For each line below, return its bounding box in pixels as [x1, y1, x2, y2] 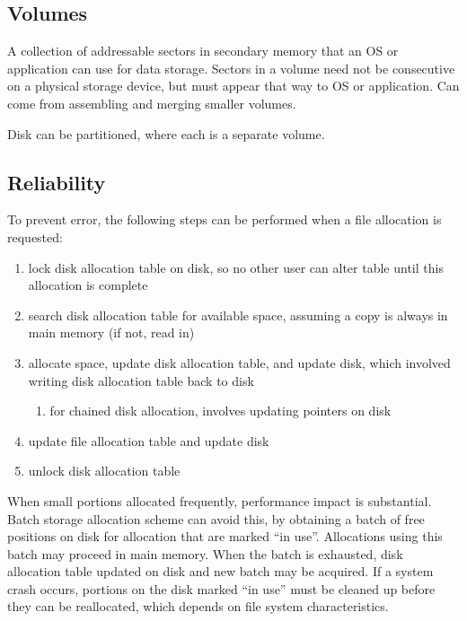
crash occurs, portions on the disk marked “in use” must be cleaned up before [7, 579, 436, 598]
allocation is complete [28, 276, 148, 294]
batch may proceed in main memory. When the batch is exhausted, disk [7, 544, 403, 563]
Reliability [7, 168, 106, 196]
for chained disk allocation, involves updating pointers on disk [49, 401, 392, 420]
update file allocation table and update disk [28, 431, 269, 450]
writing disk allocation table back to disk [28, 371, 254, 389]
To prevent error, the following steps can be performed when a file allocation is [7, 210, 442, 229]
